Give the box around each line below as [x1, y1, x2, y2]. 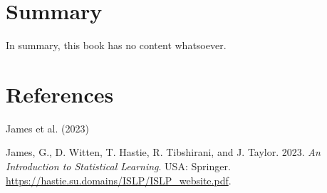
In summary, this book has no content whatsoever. [6, 38, 227, 53]
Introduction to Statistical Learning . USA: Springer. [6, 159, 231, 174]
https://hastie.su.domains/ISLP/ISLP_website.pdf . [6, 172, 232, 187]
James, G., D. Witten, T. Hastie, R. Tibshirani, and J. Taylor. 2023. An [6, 145, 321, 160]
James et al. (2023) [6, 120, 89, 135]
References [6, 79, 114, 108]
